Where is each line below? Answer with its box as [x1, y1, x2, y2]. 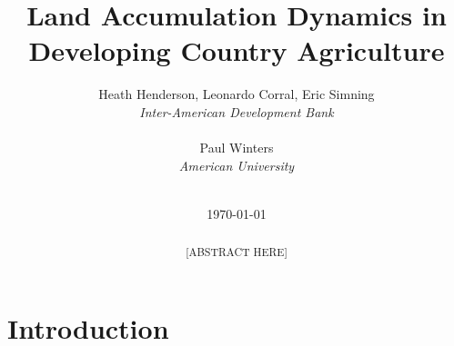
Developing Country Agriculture [28, 32, 445, 69]
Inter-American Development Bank [139, 102, 334, 121]
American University [178, 155, 295, 174]
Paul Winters [199, 138, 274, 157]
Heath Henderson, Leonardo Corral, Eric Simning [98, 84, 375, 104]
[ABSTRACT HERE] [186, 244, 288, 260]
